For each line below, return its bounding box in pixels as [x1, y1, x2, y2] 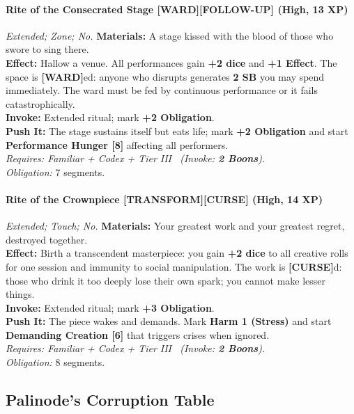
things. [6, 287, 35, 301]
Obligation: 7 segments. [6, 164, 105, 179]
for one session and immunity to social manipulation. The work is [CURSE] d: [6, 259, 342, 273]
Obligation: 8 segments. [6, 355, 105, 369]
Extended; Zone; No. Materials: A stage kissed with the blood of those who [6, 28, 334, 42]
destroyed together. [6, 232, 88, 246]
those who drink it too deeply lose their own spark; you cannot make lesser [6, 273, 326, 287]
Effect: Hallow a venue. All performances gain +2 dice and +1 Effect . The [6, 55, 337, 70]
